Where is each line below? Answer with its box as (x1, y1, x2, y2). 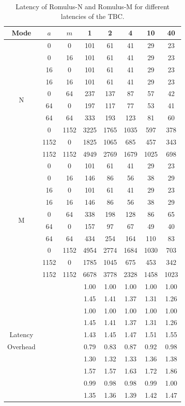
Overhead (7, 341, 36, 352)
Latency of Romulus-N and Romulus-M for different (15, 1, 170, 11)
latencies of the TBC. (61, 11, 124, 21)
